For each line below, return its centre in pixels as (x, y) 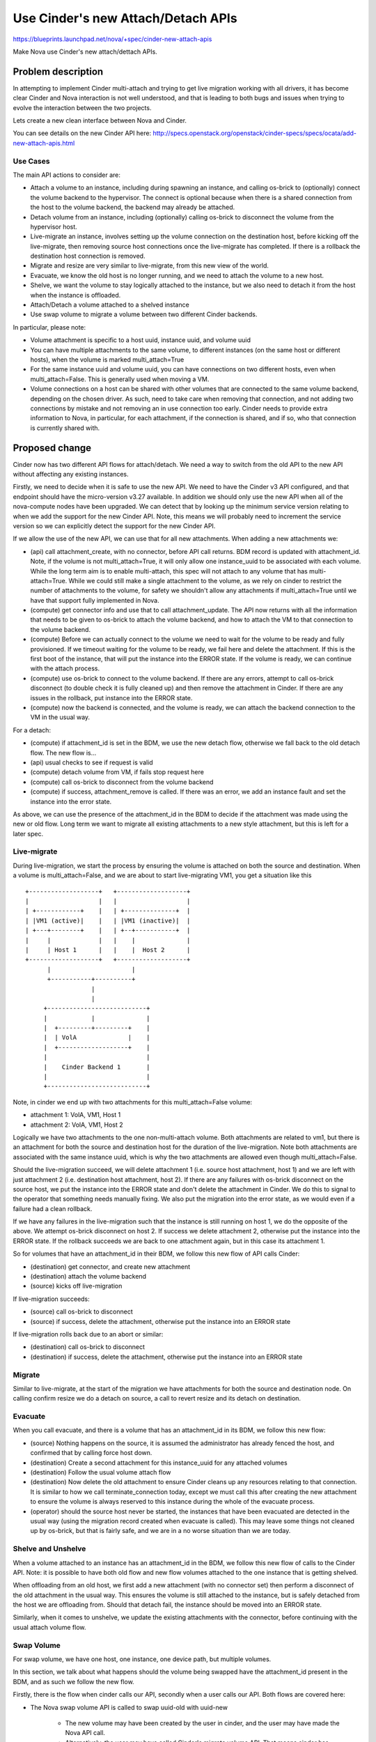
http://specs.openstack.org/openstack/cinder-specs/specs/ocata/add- (254, 133)
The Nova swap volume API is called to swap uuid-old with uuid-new (129, 1707)
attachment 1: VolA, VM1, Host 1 (76, 1115)
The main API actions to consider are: (67, 175)
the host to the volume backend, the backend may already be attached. (133, 207)
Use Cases (31, 161)
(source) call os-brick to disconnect (81, 1312)
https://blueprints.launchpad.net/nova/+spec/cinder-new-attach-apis (112, 39)
